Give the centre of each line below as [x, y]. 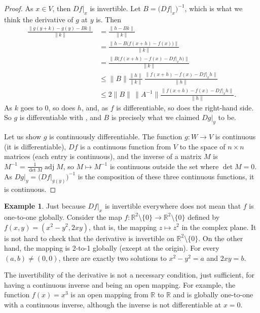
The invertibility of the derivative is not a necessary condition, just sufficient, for [129, 275]
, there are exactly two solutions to [113, 258]
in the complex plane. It [219, 227]
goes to [31, 107]
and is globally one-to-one [213, 295]
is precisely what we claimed [155, 117]
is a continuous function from [126, 146]
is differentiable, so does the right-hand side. [185, 107]
